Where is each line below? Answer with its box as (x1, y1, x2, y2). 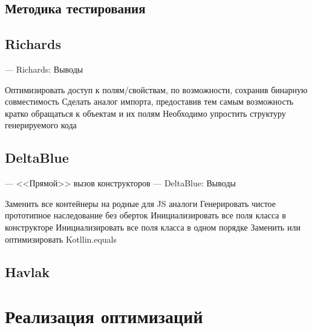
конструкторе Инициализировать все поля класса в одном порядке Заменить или (5, 220, 301, 233)
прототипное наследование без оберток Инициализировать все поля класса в (5, 209, 286, 221)
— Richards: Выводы (5, 62, 83, 75)
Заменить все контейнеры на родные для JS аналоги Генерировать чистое (5, 197, 276, 209)
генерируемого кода (5, 119, 77, 131)
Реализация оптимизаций (5, 304, 203, 329)
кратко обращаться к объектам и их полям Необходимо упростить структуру (5, 107, 286, 119)
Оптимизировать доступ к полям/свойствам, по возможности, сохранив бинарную (5, 83, 308, 96)
